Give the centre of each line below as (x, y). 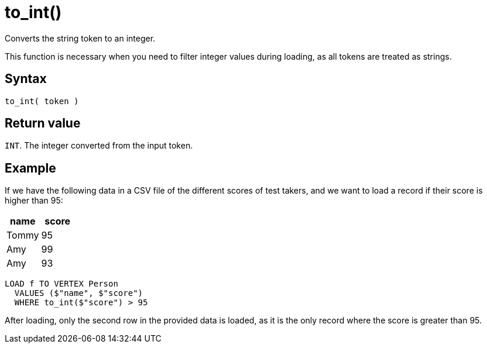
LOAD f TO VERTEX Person (61, 284)
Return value (43, 123)
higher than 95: (34, 201)
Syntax (26, 79)
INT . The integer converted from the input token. (99, 146)
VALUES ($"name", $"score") (79, 293)
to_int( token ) (42, 101)
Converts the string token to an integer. (80, 38)
